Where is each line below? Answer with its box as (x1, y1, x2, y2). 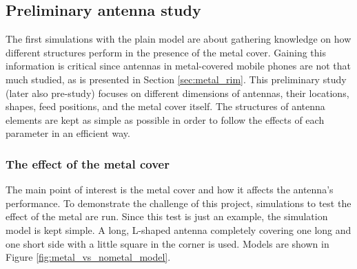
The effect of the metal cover (6, 155, 170, 172)
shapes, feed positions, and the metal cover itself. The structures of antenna (6, 99, 325, 114)
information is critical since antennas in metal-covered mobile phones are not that (6, 58, 351, 73)
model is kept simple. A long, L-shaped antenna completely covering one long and (6, 222, 351, 237)
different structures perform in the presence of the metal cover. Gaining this (6, 45, 326, 59)
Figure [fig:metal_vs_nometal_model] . (6, 250, 171, 264)
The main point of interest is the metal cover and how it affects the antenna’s (6, 182, 334, 197)
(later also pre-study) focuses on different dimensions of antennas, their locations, (6, 85, 349, 100)
